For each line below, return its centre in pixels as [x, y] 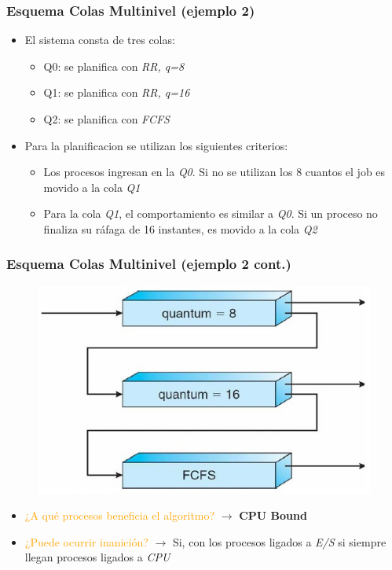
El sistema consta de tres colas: [100, 40]
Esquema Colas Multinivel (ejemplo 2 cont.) [149, 264]
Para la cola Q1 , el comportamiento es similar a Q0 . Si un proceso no [211, 213]
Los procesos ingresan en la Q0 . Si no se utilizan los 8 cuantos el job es [214, 172]
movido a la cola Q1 [92, 187]
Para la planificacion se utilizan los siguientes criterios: [156, 145]
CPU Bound [273, 515]
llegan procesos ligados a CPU [97, 557]
